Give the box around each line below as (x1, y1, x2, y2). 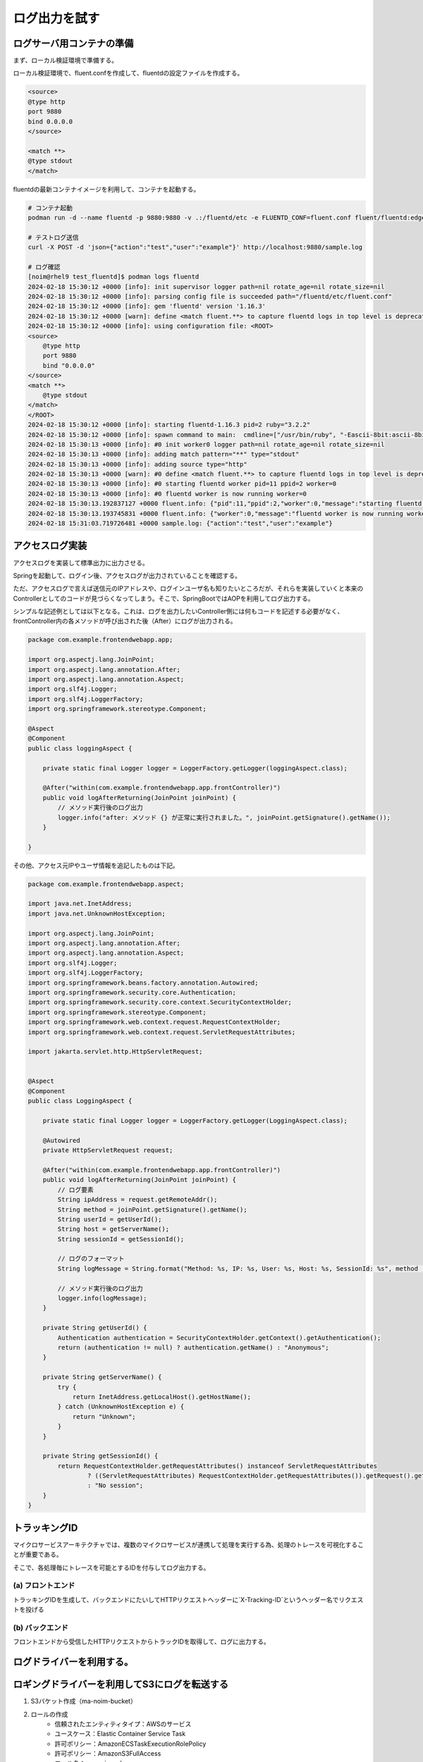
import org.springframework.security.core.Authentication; (27, 988, 236, 997)
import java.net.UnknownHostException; (27, 909, 166, 918)
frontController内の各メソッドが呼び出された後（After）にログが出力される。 (13, 617, 237, 625)
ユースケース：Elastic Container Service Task (54, 1730, 186, 1738)
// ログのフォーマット (57, 1255, 125, 1263)
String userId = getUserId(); (57, 1215, 162, 1223)
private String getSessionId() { (42, 1452, 159, 1460)
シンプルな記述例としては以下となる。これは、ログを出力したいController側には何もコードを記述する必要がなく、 (13, 607, 344, 616)
